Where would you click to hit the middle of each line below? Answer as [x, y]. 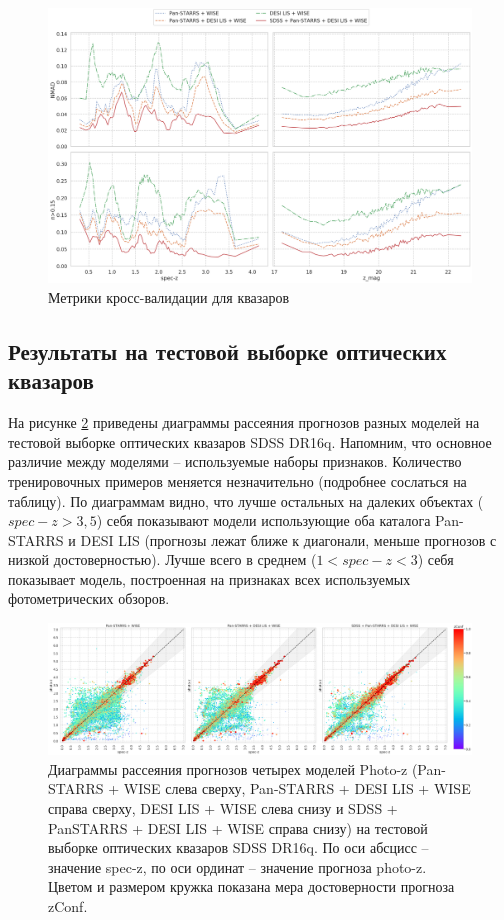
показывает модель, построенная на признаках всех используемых [209, 578]
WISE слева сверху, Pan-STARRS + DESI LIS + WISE [297, 788]
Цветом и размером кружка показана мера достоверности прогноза [251, 886]
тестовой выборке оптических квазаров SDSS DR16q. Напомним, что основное [250, 441]
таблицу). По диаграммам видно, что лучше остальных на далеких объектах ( [246, 500]
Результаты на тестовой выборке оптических [227, 350]
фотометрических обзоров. [89, 598]
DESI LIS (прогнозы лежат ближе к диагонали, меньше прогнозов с [288, 539]
